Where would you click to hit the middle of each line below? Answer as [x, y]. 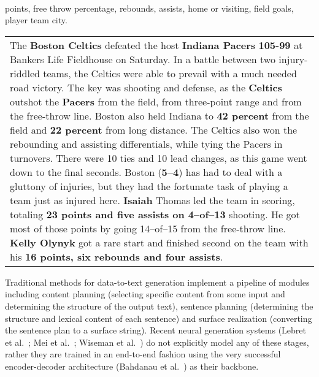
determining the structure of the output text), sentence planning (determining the [159, 306]
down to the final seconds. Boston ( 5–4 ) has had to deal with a [146, 172]
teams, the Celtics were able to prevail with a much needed [170, 73]
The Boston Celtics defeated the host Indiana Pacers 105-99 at [156, 45]
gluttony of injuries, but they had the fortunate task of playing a [149, 186]
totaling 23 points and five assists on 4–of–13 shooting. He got [155, 214]
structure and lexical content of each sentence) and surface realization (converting [159, 318]
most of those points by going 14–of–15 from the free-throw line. [148, 228]
